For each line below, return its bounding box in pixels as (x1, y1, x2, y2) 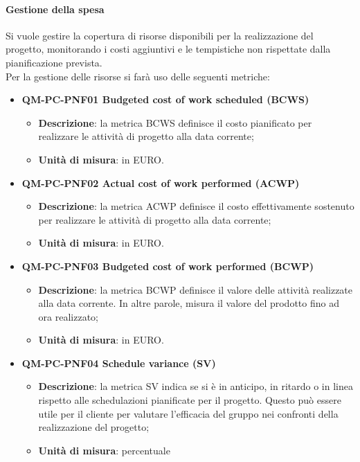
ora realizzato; (38, 309, 99, 323)
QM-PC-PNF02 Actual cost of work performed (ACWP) (21, 175, 300, 190)
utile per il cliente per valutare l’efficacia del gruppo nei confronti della (38, 406, 339, 420)
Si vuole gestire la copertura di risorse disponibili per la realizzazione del (6, 28, 314, 42)
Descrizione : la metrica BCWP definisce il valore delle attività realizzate (38, 282, 353, 296)
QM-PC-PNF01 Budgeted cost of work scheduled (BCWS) (21, 92, 309, 107)
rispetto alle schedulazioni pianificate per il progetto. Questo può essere (38, 393, 341, 407)
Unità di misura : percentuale (38, 443, 170, 457)
